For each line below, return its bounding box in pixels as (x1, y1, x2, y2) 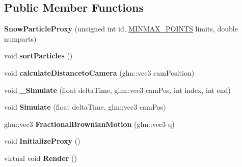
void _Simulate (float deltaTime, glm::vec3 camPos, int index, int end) (4, 84, 231, 95)
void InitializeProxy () (4, 136, 80, 146)
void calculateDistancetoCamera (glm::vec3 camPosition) (4, 67, 195, 78)
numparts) (4, 33, 37, 44)
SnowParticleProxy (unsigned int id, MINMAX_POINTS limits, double (4, 23, 238, 34)
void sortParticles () (4, 50, 73, 61)
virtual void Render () (4, 152, 77, 163)
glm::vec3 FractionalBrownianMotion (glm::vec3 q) (4, 118, 175, 129)
